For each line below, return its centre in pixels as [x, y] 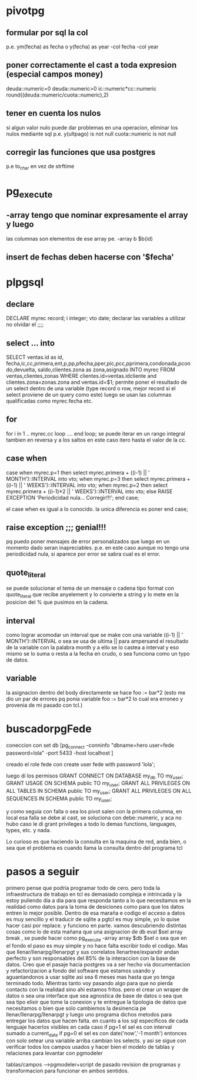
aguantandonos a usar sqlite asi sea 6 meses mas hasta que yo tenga [91, 977]
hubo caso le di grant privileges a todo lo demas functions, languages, [91, 824]
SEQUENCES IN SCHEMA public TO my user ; [59, 799]
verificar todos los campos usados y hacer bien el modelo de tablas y [90, 1047]
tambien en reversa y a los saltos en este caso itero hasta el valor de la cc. [96, 440]
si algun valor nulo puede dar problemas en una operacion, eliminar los [92, 127]
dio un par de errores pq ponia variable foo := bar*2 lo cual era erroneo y [95, 699]
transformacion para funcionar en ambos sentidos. [68, 1071]
